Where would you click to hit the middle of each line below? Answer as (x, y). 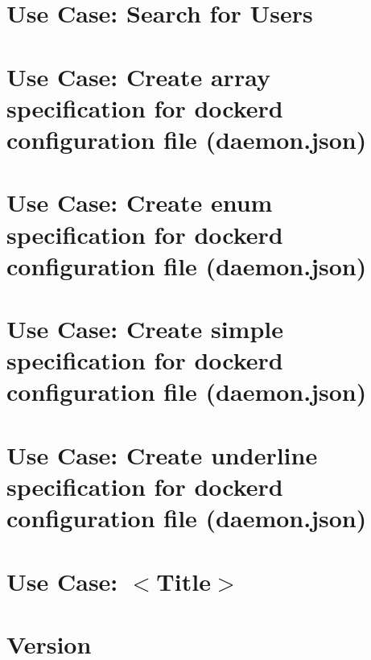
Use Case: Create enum (140, 202)
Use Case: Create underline (162, 454)
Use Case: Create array (138, 76)
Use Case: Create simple (145, 329)
